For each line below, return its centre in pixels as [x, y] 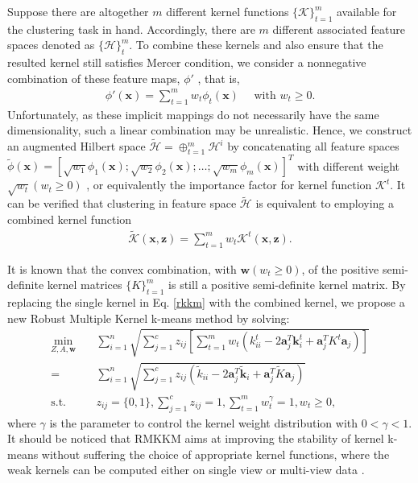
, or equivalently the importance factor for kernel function [229, 185]
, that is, [219, 78]
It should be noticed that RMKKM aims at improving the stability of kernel [196, 438]
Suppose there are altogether [78, 11]
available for [367, 11]
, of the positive [340, 268]
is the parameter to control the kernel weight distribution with [204, 422]
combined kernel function [70, 219]
